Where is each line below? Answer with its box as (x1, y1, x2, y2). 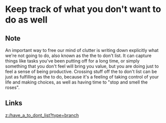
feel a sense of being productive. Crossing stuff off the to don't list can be (5, 68, 157, 74)
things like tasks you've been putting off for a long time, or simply (5, 58, 140, 63)
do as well (5, 14, 48, 25)
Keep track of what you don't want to (5, 3, 161, 15)
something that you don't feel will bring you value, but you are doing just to (5, 63, 159, 69)
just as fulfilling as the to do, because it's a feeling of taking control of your (5, 74, 159, 79)
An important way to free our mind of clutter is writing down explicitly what (5, 47, 159, 53)
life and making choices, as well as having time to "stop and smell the (5, 79, 148, 85)
